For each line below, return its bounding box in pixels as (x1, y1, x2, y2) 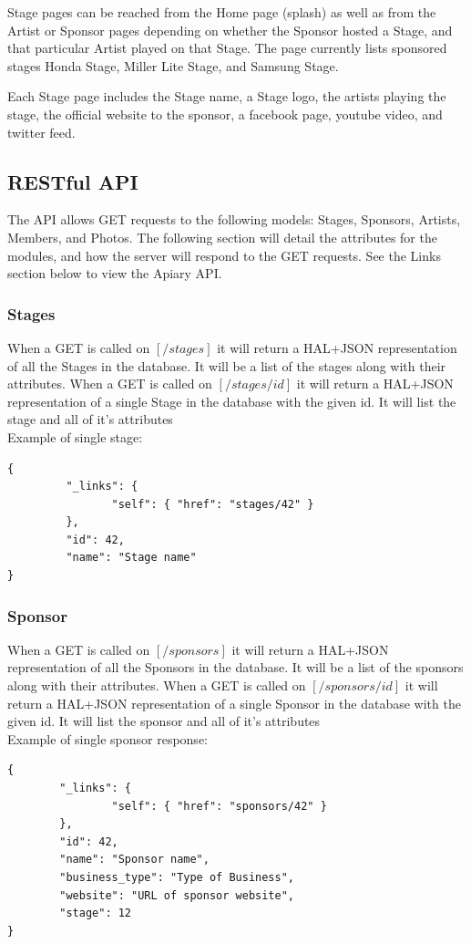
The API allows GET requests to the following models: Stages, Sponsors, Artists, (7, 210, 461, 229)
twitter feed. (7, 122, 76, 141)
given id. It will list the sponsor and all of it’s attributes (7, 711, 321, 731)
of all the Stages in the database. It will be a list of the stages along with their (7, 356, 446, 375)
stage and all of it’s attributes (7, 410, 173, 429)
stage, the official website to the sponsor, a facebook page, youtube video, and (7, 104, 443, 123)
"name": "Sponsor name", (59, 853, 210, 866)
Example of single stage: (7, 427, 143, 446)
